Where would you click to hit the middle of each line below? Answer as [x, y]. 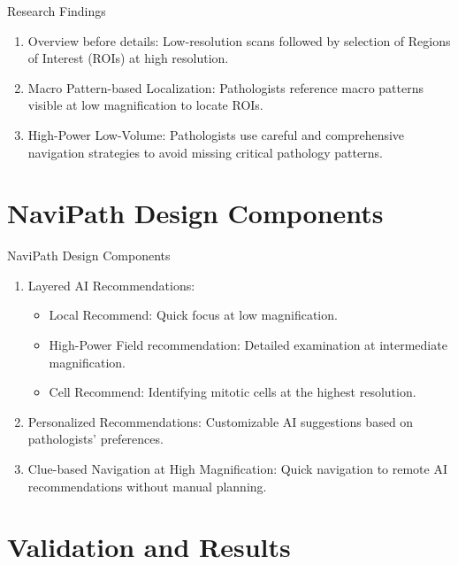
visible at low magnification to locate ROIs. [145, 105]
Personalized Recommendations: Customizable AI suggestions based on [221, 421]
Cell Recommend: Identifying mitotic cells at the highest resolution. [233, 392]
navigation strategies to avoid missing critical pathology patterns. [205, 152]
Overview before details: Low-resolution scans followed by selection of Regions [239, 40]
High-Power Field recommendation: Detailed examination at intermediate [248, 345]
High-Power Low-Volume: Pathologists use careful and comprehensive [216, 134]
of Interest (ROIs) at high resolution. [128, 58]
